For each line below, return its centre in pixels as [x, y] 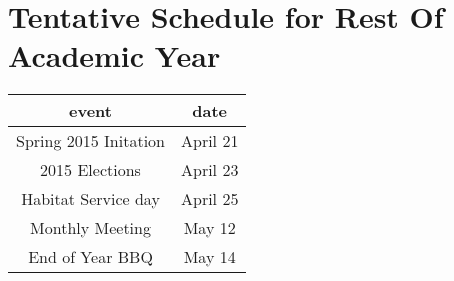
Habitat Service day [90, 199]
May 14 [209, 257]
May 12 [209, 228]
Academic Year [114, 55]
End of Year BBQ [90, 257]
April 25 [209, 199]
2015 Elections [90, 170]
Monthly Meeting [90, 228]
